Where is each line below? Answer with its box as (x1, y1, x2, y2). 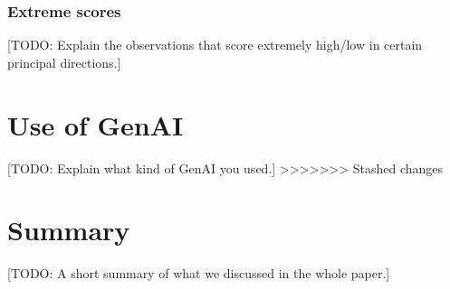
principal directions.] (7, 52, 121, 71)
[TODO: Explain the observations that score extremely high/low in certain (7, 35, 423, 54)
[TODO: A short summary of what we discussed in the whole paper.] (7, 264, 390, 283)
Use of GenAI (7, 106, 184, 143)
